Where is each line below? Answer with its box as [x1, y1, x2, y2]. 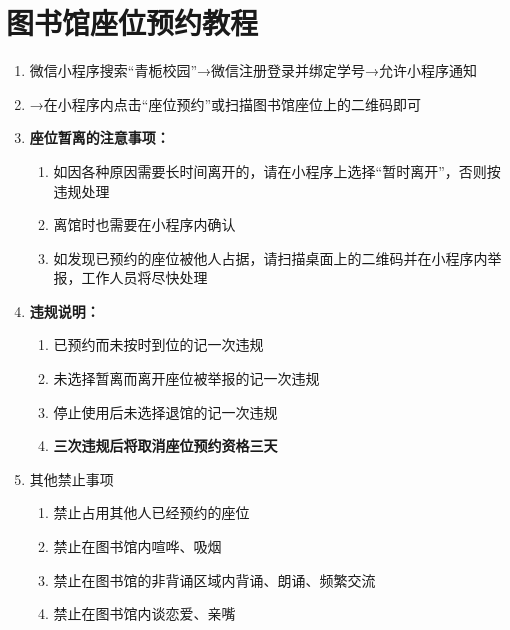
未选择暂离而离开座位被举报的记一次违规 [53, 368, 320, 389]
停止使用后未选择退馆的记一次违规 [53, 401, 278, 422]
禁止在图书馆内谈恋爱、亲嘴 [53, 603, 236, 624]
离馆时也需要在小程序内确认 [53, 214, 236, 235]
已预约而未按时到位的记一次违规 [53, 334, 264, 355]
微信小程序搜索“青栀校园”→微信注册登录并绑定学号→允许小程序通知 [29, 60, 478, 81]
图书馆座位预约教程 [6, 2, 259, 43]
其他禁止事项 [29, 468, 114, 489]
